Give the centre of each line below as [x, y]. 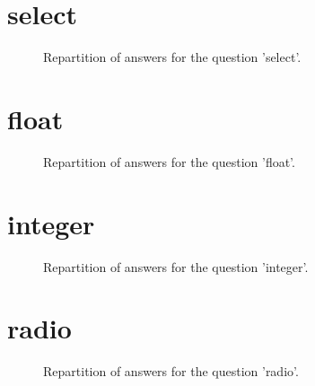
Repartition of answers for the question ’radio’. [171, 371]
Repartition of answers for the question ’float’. [169, 161]
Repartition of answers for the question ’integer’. [176, 266]
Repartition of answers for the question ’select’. [172, 57]
